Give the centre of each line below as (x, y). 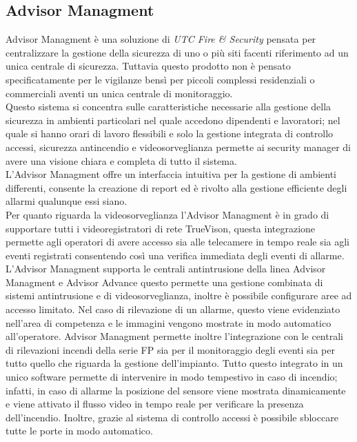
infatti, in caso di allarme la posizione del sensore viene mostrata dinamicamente (176, 390)
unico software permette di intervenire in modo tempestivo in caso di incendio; (172, 377)
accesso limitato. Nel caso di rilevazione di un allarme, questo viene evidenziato (173, 309)
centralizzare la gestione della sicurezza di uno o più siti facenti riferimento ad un (177, 52)
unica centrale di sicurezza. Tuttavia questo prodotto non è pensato (148, 66)
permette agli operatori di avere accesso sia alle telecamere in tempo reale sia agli (177, 242)
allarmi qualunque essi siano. (67, 201)
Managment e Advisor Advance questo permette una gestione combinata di (164, 282)
